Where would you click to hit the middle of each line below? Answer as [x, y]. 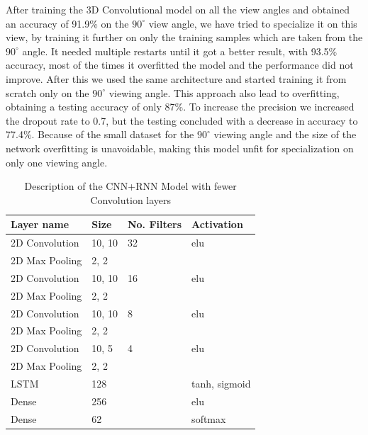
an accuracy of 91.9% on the [67, 23]
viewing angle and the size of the [285, 134]
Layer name [40, 224]
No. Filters [155, 224]
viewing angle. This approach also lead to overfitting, [224, 92]
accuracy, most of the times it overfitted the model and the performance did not [180, 65]
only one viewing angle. [57, 162]
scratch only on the [48, 92]
